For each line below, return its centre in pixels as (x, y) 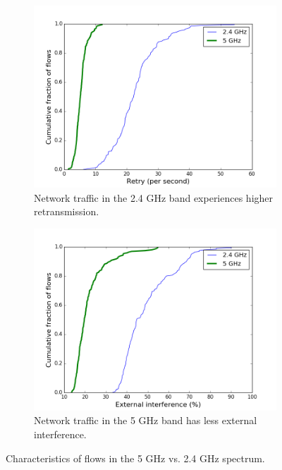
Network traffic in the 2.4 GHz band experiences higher (154, 197)
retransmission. (67, 211)
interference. (60, 434)
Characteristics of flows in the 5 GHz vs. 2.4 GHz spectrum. (135, 458)
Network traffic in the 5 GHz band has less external (146, 420)
